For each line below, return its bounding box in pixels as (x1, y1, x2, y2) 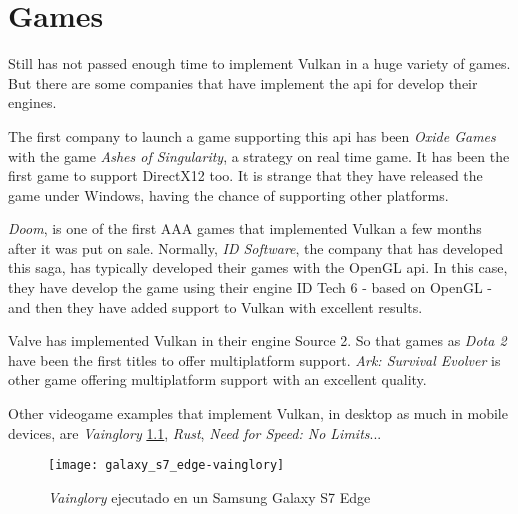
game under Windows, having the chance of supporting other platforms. (8, 184, 449, 205)
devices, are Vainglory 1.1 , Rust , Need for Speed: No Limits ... (8, 422, 382, 443)
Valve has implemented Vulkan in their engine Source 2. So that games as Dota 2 (8, 330, 507, 351)
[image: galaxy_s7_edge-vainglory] (48, 458, 285, 473)
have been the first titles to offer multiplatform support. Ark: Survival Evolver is (8, 349, 501, 370)
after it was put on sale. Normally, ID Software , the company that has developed (8, 237, 503, 258)
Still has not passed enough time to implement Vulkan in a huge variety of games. (8, 53, 511, 74)
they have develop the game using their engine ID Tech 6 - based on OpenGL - (8, 277, 493, 298)
